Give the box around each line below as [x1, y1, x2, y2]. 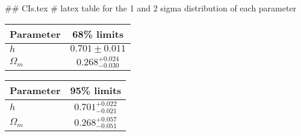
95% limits [70, 83, 122, 98]
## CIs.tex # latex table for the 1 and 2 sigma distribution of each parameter [5, 2, 297, 14]
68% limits [72, 26, 124, 41]
